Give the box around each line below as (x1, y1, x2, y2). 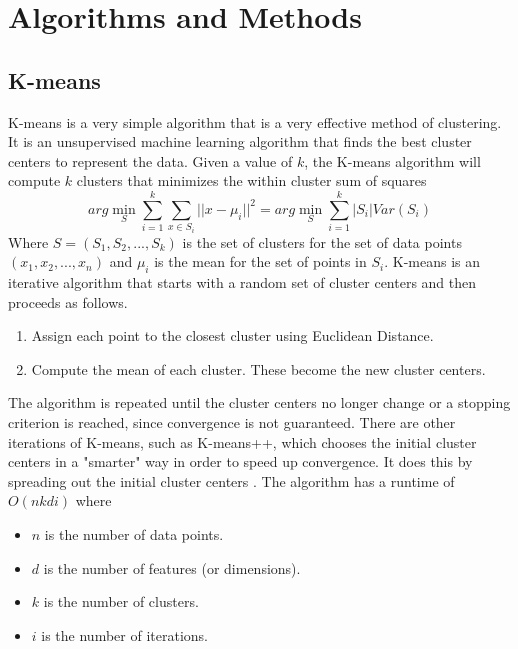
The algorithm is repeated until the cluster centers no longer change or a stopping (8, 392, 511, 413)
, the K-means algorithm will (304, 150, 481, 171)
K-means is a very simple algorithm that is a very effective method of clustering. (8, 111, 502, 132)
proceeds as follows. (8, 291, 128, 312)
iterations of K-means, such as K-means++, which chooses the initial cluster (8, 431, 477, 452)
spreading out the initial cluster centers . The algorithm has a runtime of (8, 470, 455, 491)
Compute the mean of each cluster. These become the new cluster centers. (31, 358, 486, 379)
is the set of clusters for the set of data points (182, 231, 462, 252)
